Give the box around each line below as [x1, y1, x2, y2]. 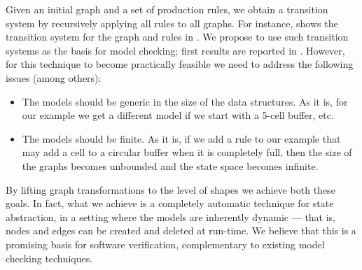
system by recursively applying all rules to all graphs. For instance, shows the [6, 15, 338, 30]
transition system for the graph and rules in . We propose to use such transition [6, 29, 349, 44]
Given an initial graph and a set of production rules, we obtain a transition [6, 2, 328, 16]
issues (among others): [6, 70, 102, 85]
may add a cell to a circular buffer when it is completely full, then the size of [22, 145, 352, 159]
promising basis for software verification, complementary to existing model [6, 236, 325, 251]
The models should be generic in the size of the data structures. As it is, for [22, 94, 348, 108]
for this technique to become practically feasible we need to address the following [6, 57, 354, 71]
